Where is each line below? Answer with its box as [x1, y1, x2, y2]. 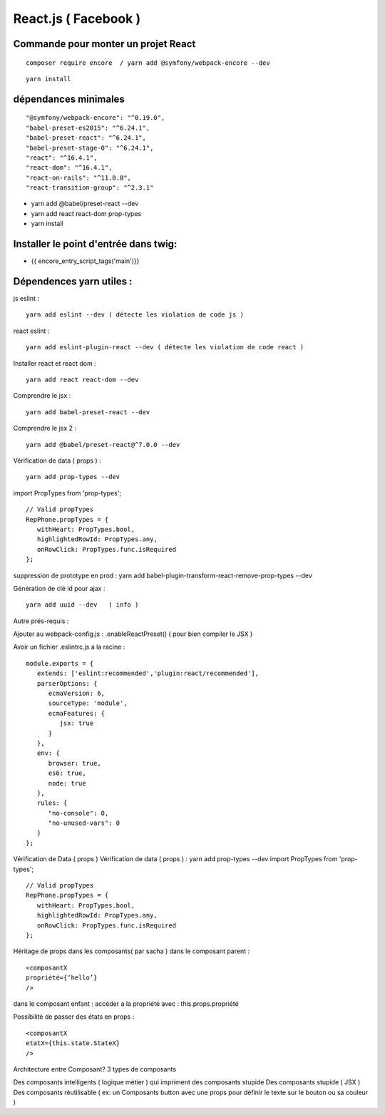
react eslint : [13, 327, 50, 335]
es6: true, [48, 769, 86, 777]
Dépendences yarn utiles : [13, 275, 133, 287]
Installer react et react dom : [13, 359, 96, 367]
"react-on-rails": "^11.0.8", [26, 173, 132, 182]
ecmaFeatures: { [48, 709, 106, 717]
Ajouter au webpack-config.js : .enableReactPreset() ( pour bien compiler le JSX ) [13, 630, 253, 638]
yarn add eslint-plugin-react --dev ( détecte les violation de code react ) [26, 343, 304, 351]
